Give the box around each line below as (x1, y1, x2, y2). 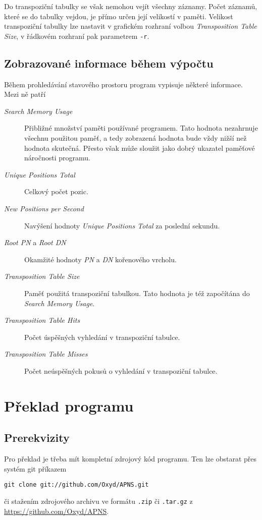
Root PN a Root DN (4, 237, 66, 248)
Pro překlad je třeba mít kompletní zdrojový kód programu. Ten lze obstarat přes (4, 453, 257, 464)
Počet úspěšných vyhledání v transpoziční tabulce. (24, 331, 180, 342)
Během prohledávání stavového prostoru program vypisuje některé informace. (4, 79, 243, 89)
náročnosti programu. (24, 152, 90, 163)
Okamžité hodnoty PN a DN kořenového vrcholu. (24, 254, 177, 264)
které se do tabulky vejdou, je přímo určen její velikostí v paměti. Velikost (4, 11, 233, 21)
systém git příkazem (4, 463, 67, 474)
